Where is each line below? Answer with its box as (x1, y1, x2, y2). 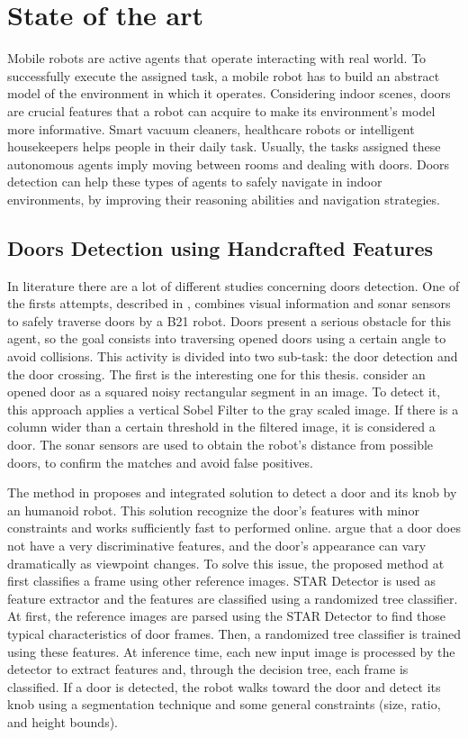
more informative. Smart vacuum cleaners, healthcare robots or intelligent (7, 119, 415, 138)
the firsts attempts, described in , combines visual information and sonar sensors (7, 294, 451, 313)
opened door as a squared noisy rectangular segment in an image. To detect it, (7, 382, 441, 401)
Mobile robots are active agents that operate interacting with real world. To (7, 49, 427, 68)
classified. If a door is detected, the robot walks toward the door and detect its (7, 677, 441, 696)
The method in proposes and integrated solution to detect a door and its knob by (7, 483, 457, 502)
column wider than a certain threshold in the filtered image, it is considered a (7, 417, 436, 436)
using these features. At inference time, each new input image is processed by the (7, 642, 455, 661)
